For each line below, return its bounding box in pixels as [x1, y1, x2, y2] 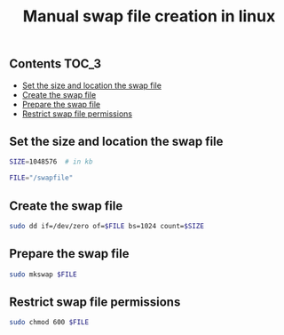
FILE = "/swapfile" [9, 173, 74, 183]
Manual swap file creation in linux [22, 6, 276, 27]
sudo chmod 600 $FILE [9, 318, 90, 327]
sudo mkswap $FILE [9, 269, 77, 279]
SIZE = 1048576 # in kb [9, 157, 93, 166]
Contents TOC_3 [9, 56, 102, 72]
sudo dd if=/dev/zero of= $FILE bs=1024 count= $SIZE [9, 221, 204, 230]
